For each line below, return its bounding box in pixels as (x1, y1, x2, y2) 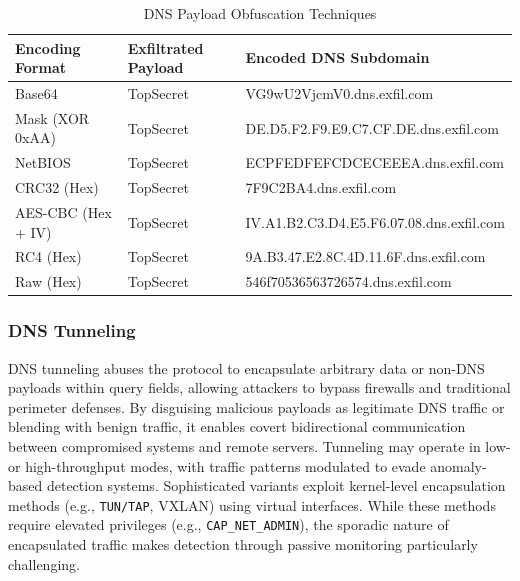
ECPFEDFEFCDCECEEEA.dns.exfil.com (245, 152, 505, 173)
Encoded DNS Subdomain (245, 47, 430, 68)
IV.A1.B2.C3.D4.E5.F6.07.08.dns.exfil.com (245, 211, 505, 232)
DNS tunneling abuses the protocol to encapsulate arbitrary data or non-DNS (8, 357, 485, 378)
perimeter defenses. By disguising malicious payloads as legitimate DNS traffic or (8, 396, 505, 417)
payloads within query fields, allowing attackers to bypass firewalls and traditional (8, 377, 511, 398)
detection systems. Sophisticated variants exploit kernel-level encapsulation (46, 475, 506, 496)
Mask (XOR (15, 107, 90, 128)
